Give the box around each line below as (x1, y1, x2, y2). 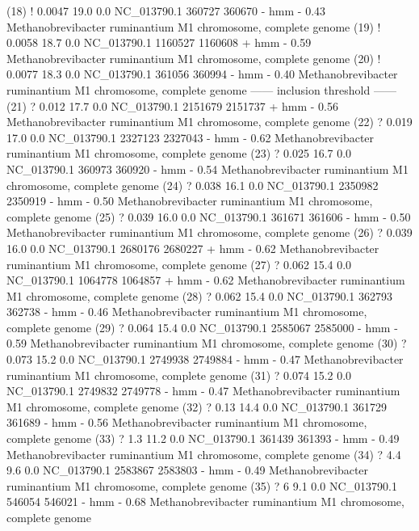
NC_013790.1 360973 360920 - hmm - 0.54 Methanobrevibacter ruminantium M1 (6, 160, 409, 177)
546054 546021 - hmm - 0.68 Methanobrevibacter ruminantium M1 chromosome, (6, 493, 404, 510)
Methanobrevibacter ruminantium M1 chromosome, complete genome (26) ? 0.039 (6, 224, 413, 241)
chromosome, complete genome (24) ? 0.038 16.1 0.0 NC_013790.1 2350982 (6, 176, 379, 193)
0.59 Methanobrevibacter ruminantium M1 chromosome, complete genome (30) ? (6, 335, 407, 352)
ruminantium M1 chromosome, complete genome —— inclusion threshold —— (6, 81, 396, 98)
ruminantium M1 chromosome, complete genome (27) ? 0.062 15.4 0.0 (6, 255, 352, 272)
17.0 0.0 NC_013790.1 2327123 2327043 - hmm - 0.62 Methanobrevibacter (6, 129, 375, 145)
